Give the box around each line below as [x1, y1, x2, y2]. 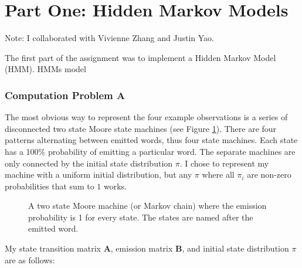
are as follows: [5, 253, 55, 266]
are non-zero [247, 168, 291, 181]
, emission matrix [110, 242, 173, 255]
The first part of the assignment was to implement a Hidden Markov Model [5, 51, 276, 63]
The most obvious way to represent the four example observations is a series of [5, 111, 288, 123]
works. [103, 179, 127, 192]
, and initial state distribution [182, 242, 289, 255]
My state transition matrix [5, 242, 101, 255]
